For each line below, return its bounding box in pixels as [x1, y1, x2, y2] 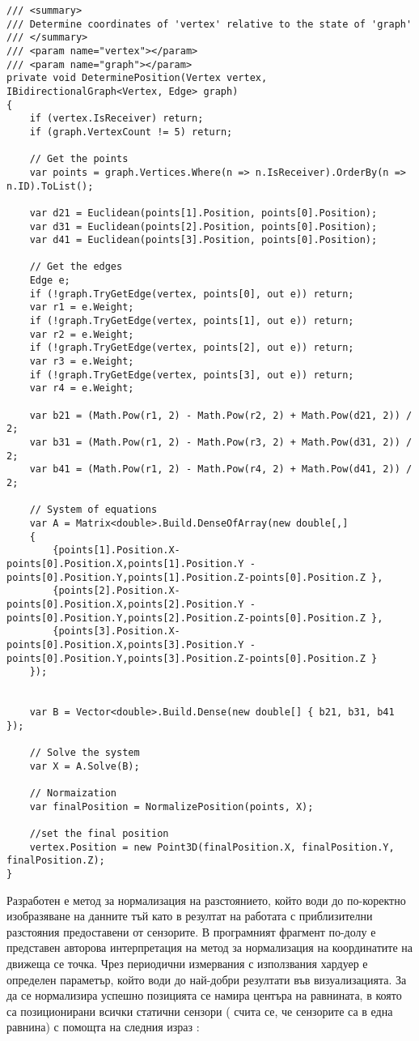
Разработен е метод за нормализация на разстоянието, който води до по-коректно [6, 891, 406, 908]
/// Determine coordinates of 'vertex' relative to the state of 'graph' [6, 18, 413, 30]
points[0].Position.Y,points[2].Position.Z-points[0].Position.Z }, [6, 612, 383, 624]
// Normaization [29, 787, 117, 800]
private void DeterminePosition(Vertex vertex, [6, 72, 268, 84]
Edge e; [29, 275, 70, 287]
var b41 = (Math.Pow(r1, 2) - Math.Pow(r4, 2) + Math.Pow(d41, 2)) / [29, 463, 413, 476]
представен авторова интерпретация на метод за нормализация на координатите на [6, 939, 413, 956]
